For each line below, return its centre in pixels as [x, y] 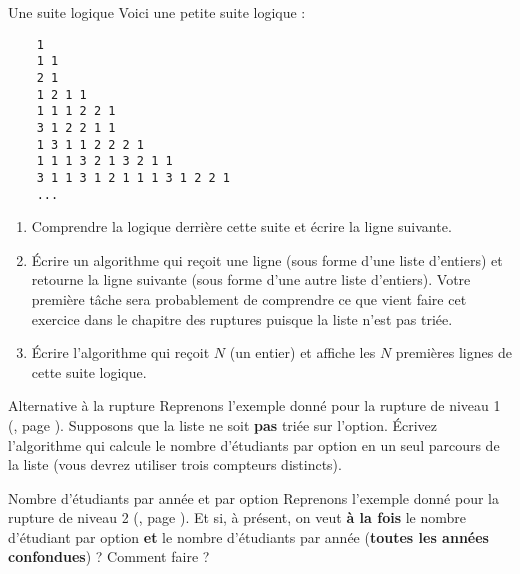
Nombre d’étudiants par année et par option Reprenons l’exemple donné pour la [253, 497]
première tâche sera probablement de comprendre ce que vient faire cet [249, 298]
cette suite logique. [89, 371]
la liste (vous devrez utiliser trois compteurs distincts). [175, 464]
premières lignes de [453, 352]
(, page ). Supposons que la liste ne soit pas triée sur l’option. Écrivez [223, 424]
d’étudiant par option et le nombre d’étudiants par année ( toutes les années [248, 536]
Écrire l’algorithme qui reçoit [120, 352]
